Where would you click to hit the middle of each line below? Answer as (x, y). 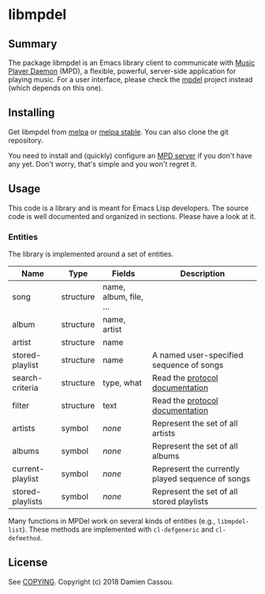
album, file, (123, 297)
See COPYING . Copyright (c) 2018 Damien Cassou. (91, 581)
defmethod (24, 538)
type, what (122, 383)
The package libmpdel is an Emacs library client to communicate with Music (132, 62)
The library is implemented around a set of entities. (91, 254)
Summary (33, 44)
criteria (25, 388)
